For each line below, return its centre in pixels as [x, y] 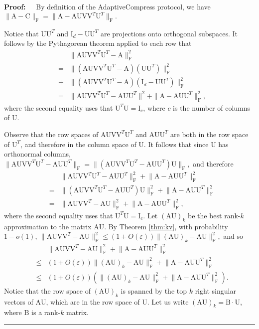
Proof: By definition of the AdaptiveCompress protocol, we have [107, 6]
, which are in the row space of [93, 301]
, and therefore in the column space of [78, 144]
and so [233, 236]
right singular [215, 290]
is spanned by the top [154, 290]
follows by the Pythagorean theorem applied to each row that [98, 43]
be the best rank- [214, 215]
